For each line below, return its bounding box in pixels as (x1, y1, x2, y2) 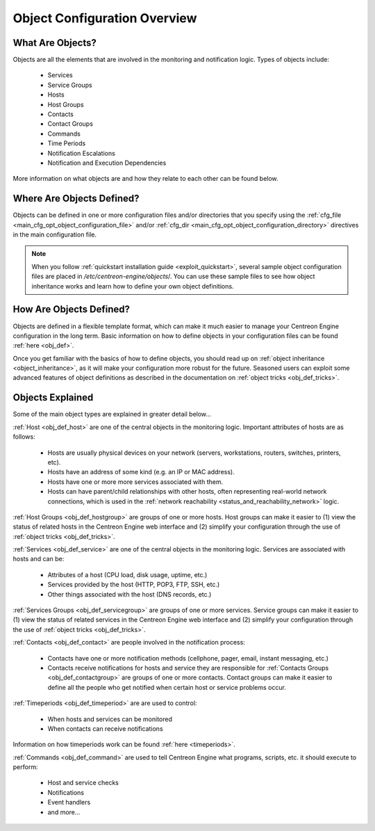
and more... (47, 807, 81, 816)
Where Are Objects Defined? (12, 193, 140, 204)
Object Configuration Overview (12, 10, 197, 26)
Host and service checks (47, 779, 119, 787)
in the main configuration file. (12, 230, 97, 239)
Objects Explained (12, 392, 94, 403)
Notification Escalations (47, 149, 116, 157)
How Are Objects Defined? (12, 303, 131, 316)
